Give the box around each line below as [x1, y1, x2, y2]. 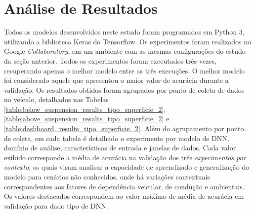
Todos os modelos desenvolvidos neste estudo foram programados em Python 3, [4, 27, 245, 37]
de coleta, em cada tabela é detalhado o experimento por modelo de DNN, [4, 133, 229, 143]
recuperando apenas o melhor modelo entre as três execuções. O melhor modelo [4, 65, 245, 75]
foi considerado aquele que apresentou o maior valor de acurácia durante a [4, 75, 229, 85]
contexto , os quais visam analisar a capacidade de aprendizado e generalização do [4, 162, 250, 172]
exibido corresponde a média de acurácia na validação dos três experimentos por [4, 152, 246, 162]
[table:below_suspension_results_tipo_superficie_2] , [4, 104, 166, 114]
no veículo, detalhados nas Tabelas [4, 94, 109, 105]
